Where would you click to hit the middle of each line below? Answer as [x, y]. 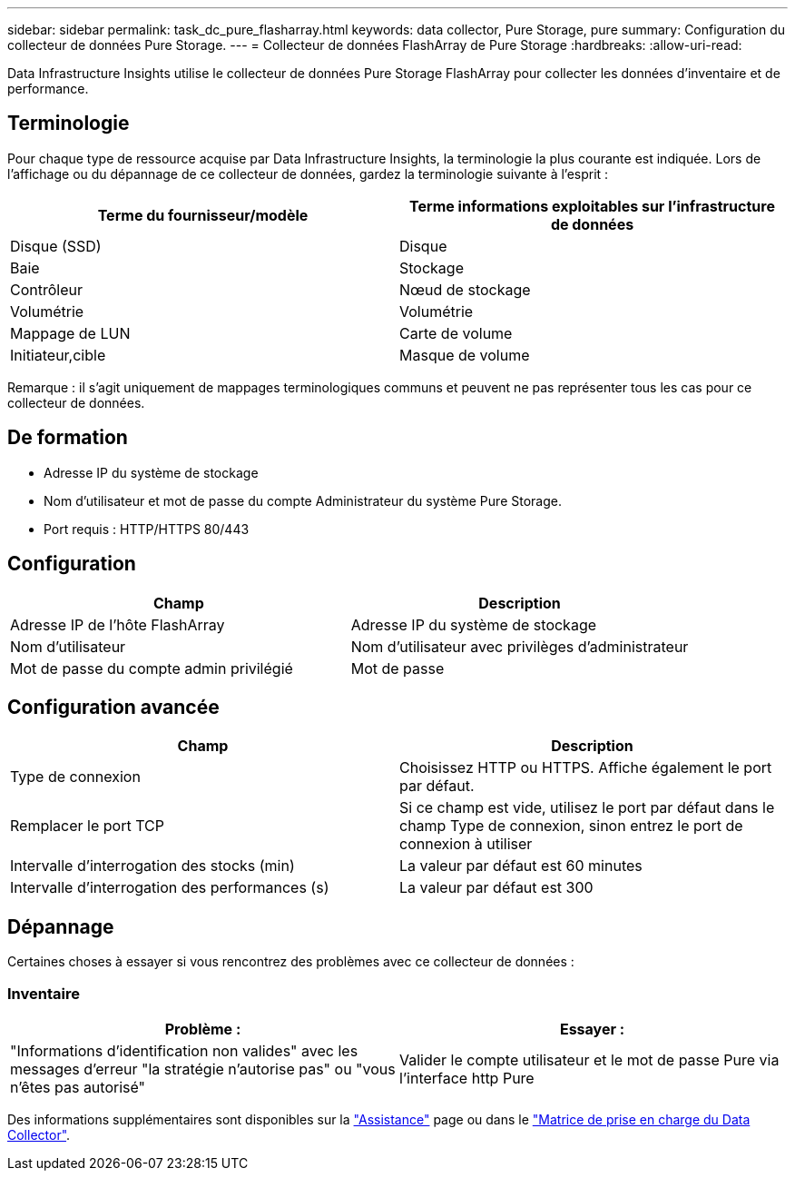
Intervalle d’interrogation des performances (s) [170, 888]
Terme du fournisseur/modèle [203, 215]
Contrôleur [47, 289]
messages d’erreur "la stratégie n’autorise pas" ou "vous [203, 1069]
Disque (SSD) [56, 246]
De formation [68, 438]
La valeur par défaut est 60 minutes [521, 866]
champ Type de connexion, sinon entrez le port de [571, 826]
